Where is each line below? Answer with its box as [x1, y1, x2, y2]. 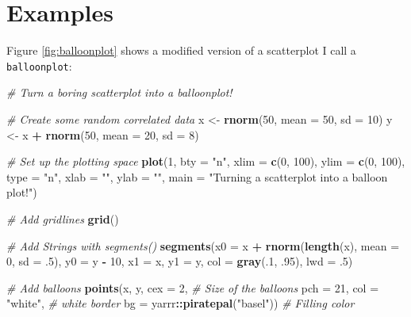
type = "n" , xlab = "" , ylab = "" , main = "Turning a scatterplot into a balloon [6, 168, 388, 185]
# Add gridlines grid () [6, 210, 119, 227]
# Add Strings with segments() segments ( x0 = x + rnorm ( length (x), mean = [6, 237, 400, 254]
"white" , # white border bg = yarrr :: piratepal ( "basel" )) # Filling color [6, 295, 355, 311]
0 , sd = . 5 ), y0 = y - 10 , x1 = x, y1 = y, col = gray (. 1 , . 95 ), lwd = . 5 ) [6, 253, 353, 269]
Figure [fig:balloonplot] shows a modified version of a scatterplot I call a [6, 42, 356, 59]
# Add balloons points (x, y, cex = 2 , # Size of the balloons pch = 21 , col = [6, 279, 379, 296]
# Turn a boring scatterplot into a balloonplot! [6, 84, 232, 101]
